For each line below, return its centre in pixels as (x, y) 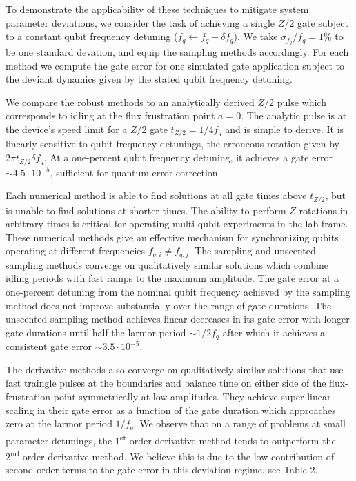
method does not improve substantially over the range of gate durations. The (169, 305)
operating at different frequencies (76, 250)
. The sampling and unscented (252, 250)
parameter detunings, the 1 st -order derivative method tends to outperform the (171, 439)
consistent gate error (49, 346)
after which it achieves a (274, 332)
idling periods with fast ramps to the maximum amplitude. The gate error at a (172, 278)
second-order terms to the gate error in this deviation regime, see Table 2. (162, 470)
